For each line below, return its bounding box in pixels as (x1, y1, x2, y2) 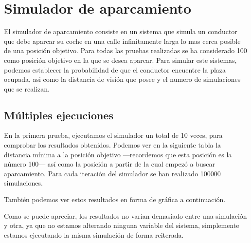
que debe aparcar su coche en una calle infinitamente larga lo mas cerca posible (4, 36, 241, 46)
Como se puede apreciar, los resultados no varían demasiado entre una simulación (4, 210, 247, 221)
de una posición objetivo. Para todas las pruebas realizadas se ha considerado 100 (4, 45, 247, 56)
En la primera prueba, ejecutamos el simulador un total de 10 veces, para (4, 130, 223, 140)
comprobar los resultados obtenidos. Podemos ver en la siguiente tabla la (4, 140, 221, 150)
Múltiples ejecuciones (4, 107, 114, 122)
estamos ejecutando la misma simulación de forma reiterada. (4, 229, 184, 240)
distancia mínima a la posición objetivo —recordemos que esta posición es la (4, 149, 232, 159)
